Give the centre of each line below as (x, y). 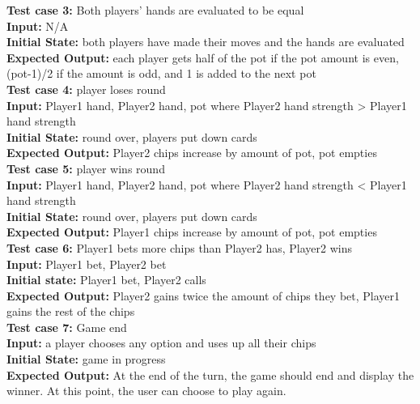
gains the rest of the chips (71, 311)
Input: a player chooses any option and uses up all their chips (161, 343)
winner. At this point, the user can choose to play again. (146, 391)
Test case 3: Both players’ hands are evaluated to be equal (155, 10)
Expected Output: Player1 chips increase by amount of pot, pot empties (192, 232)
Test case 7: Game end (67, 327)
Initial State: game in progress (86, 359)
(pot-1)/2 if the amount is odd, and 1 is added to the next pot (161, 73)
